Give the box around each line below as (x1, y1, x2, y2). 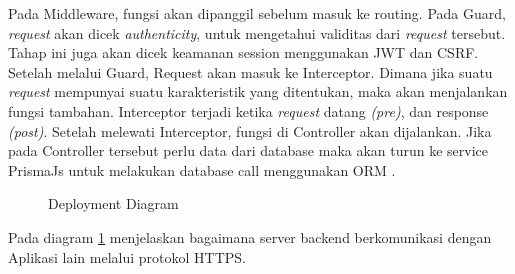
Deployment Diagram (48, 193, 179, 214)
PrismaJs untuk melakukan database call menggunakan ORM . (8, 159, 396, 180)
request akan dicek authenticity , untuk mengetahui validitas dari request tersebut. (8, 22, 506, 43)
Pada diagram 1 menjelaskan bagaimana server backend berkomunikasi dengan (8, 226, 492, 247)
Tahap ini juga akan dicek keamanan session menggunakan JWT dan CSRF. (8, 42, 479, 63)
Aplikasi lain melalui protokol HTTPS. (8, 246, 246, 267)
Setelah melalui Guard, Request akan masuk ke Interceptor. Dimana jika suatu (8, 61, 493, 82)
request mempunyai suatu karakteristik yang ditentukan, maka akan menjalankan (8, 81, 508, 102)
